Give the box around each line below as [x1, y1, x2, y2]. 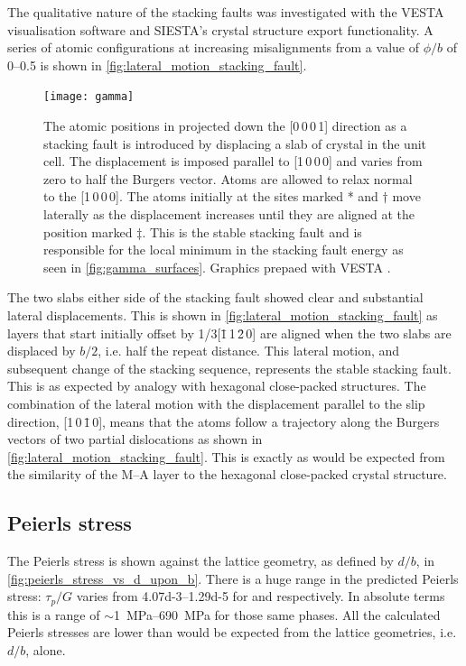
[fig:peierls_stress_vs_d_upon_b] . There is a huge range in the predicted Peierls [7, 569, 459, 587]
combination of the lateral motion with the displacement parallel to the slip [7, 393, 425, 412]
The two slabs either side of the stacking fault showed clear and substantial [7, 288, 424, 307]
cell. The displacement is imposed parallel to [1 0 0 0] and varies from [43, 152, 423, 171]
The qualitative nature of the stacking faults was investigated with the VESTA [7, 3, 444, 21]
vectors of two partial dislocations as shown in [7, 430, 263, 449]
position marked [43, 222, 133, 241]
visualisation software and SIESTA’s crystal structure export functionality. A [7, 20, 433, 39]
